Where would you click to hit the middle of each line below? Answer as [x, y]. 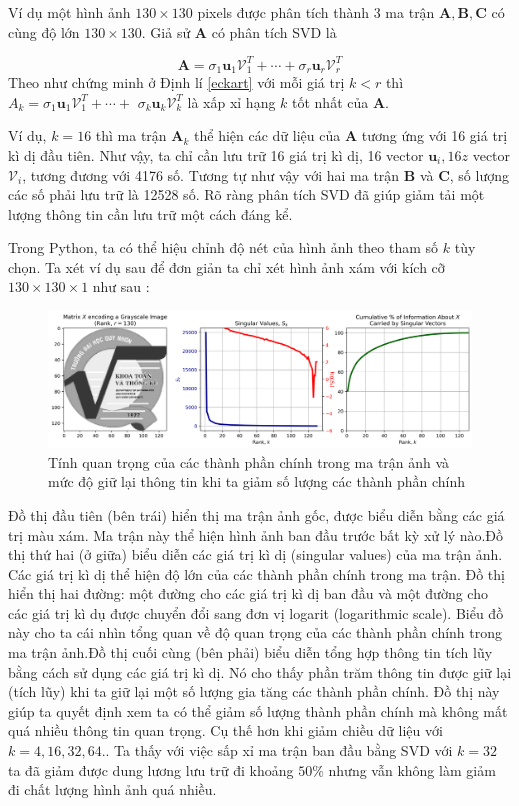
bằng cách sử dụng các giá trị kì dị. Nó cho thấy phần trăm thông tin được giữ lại [260, 671]
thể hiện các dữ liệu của [267, 135]
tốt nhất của [330, 101]
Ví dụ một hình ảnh [69, 12]
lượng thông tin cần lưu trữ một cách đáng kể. [150, 213]
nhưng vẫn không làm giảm [412, 769]
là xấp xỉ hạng [231, 101]
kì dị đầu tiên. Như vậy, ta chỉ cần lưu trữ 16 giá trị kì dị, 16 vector [216, 154]
